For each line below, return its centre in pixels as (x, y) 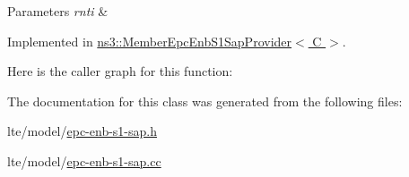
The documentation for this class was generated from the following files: (205, 101)
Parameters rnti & (58, 11)
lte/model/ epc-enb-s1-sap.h (82, 131)
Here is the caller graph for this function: (120, 71)
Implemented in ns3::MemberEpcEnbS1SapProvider (150, 41)
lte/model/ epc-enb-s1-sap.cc (84, 160)
